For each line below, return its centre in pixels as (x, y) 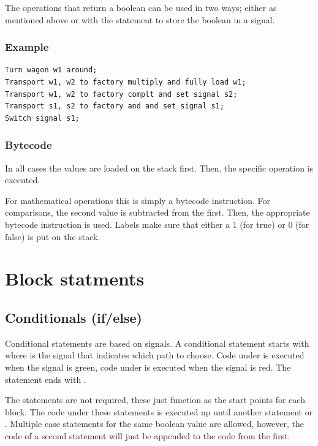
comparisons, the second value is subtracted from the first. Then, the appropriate (157, 212)
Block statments (75, 278)
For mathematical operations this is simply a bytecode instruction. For (138, 200)
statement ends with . (46, 379)
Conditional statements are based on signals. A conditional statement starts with (157, 343)
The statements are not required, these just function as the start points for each (155, 400)
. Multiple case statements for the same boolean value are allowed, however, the (155, 424)
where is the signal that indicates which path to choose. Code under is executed (155, 355)
